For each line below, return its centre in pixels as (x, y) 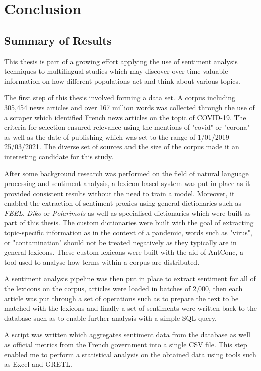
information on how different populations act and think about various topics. (122, 80)
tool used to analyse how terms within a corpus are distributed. (102, 261)
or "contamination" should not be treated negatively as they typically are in (120, 242)
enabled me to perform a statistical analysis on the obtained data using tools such (130, 354)
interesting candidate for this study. (59, 156)
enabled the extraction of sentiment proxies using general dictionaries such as (123, 203)
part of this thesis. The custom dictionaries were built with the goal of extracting (129, 222)
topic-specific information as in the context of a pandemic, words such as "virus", (128, 232)
